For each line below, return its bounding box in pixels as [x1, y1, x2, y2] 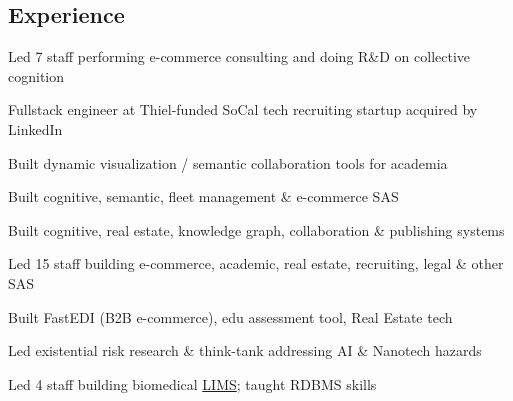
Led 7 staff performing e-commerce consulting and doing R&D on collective [8, 46, 471, 67]
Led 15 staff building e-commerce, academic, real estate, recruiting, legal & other [8, 253, 504, 274]
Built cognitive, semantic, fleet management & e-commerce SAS [8, 186, 399, 207]
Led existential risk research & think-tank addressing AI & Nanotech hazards [8, 340, 482, 361]
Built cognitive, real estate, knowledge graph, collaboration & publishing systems [8, 219, 505, 240]
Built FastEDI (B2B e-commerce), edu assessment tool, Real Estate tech [8, 306, 453, 327]
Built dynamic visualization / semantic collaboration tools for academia [8, 152, 448, 173]
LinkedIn [8, 118, 63, 139]
